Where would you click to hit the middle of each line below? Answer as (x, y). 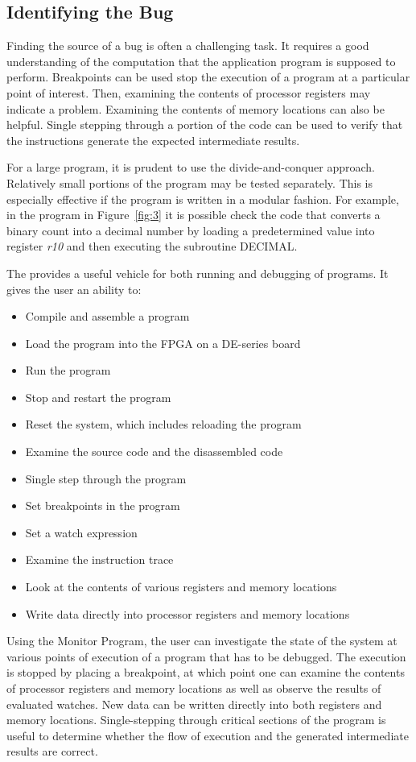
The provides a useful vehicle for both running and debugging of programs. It (198, 273)
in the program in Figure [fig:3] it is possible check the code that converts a (194, 215)
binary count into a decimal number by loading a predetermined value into (191, 230)
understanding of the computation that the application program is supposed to (201, 61)
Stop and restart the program (98, 397)
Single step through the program (106, 478)
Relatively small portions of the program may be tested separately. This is (190, 182)
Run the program (68, 370)
